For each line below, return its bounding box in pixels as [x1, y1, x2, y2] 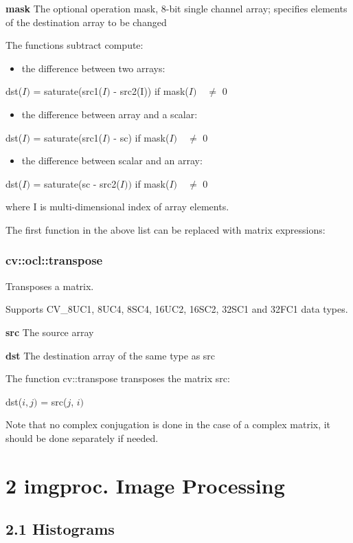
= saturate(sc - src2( [33, 176, 120, 190]
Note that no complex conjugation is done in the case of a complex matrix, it [5, 417, 331, 432]
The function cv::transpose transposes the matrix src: [5, 371, 230, 386]
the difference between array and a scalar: [21, 107, 198, 121]
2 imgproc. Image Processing [5, 471, 285, 499]
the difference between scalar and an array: [21, 153, 203, 168]
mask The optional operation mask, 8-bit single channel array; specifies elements [5, 1, 348, 15]
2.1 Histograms [5, 518, 115, 540]
